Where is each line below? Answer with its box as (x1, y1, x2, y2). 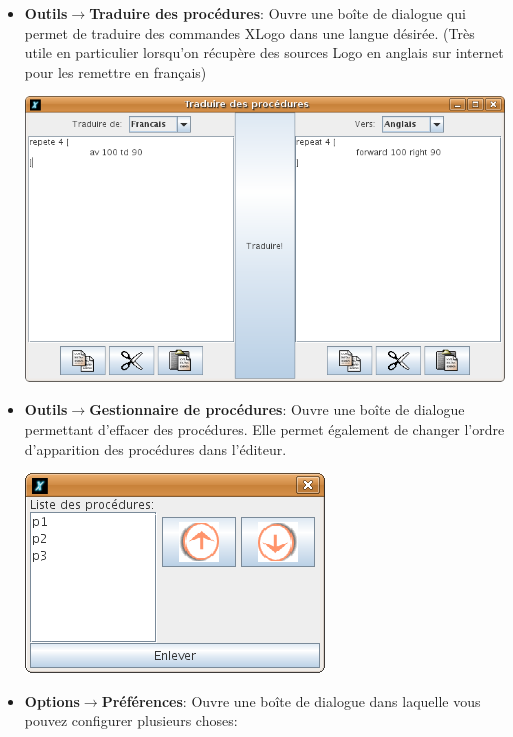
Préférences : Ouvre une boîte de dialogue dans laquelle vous (101, 690, 481, 711)
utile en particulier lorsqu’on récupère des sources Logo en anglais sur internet (24, 42, 504, 63)
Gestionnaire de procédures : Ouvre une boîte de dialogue (89, 399, 465, 420)
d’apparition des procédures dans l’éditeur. (24, 438, 287, 459)
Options (24, 690, 80, 711)
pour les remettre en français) (24, 61, 207, 82)
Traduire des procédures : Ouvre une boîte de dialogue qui (89, 3, 466, 23)
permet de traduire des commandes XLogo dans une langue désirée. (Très (24, 22, 475, 43)
